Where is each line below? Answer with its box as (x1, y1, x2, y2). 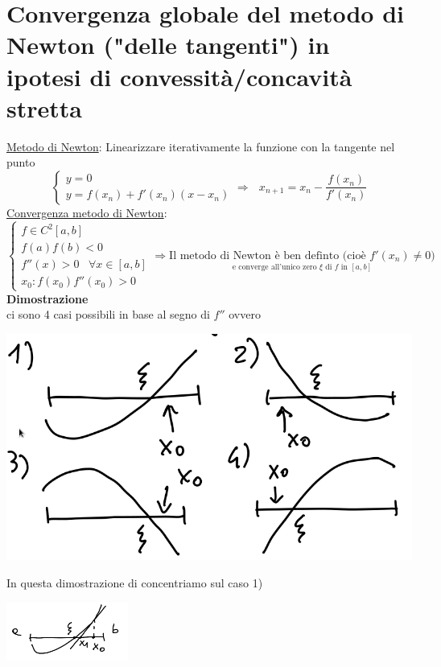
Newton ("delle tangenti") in (6, 28, 330, 61)
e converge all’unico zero (232, 263, 317, 272)
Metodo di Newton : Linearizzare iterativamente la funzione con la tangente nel (6, 138, 395, 154)
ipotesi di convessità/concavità (6, 60, 352, 93)
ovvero (229, 306, 261, 323)
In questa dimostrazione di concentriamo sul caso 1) (6, 574, 263, 591)
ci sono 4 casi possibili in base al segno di (6, 306, 210, 323)
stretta (6, 91, 82, 124)
